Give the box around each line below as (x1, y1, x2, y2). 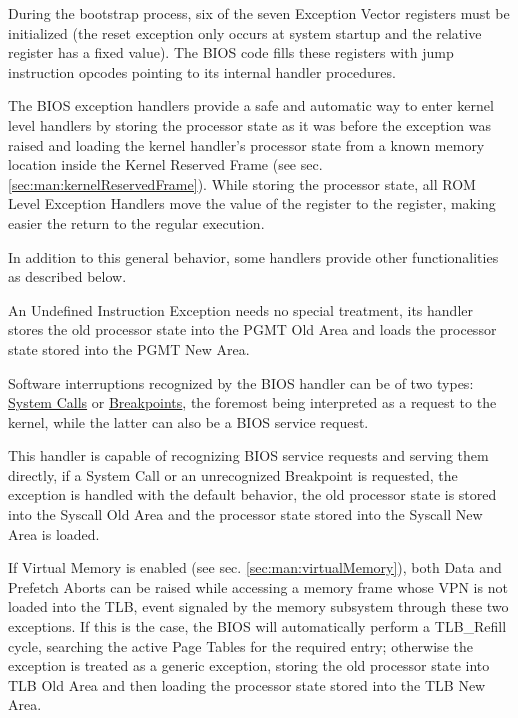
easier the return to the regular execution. (8, 212, 265, 233)
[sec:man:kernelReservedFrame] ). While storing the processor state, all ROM (8, 173, 476, 194)
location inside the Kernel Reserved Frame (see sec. (8, 154, 323, 175)
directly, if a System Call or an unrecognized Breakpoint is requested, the (8, 464, 458, 485)
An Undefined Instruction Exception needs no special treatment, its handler (8, 299, 473, 320)
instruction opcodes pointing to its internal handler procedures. (8, 61, 396, 82)
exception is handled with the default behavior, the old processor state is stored (8, 484, 497, 505)
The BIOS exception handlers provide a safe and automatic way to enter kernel (8, 95, 494, 116)
